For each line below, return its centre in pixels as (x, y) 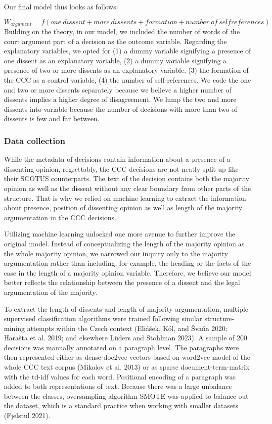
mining (15, 328)
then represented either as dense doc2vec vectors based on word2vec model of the (127, 357)
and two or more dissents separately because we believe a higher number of (118, 89)
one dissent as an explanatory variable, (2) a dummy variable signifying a (115, 60)
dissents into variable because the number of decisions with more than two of (121, 109)
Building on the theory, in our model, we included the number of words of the (122, 31)
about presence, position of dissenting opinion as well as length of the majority (123, 208)
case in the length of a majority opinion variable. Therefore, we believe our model (128, 272)
